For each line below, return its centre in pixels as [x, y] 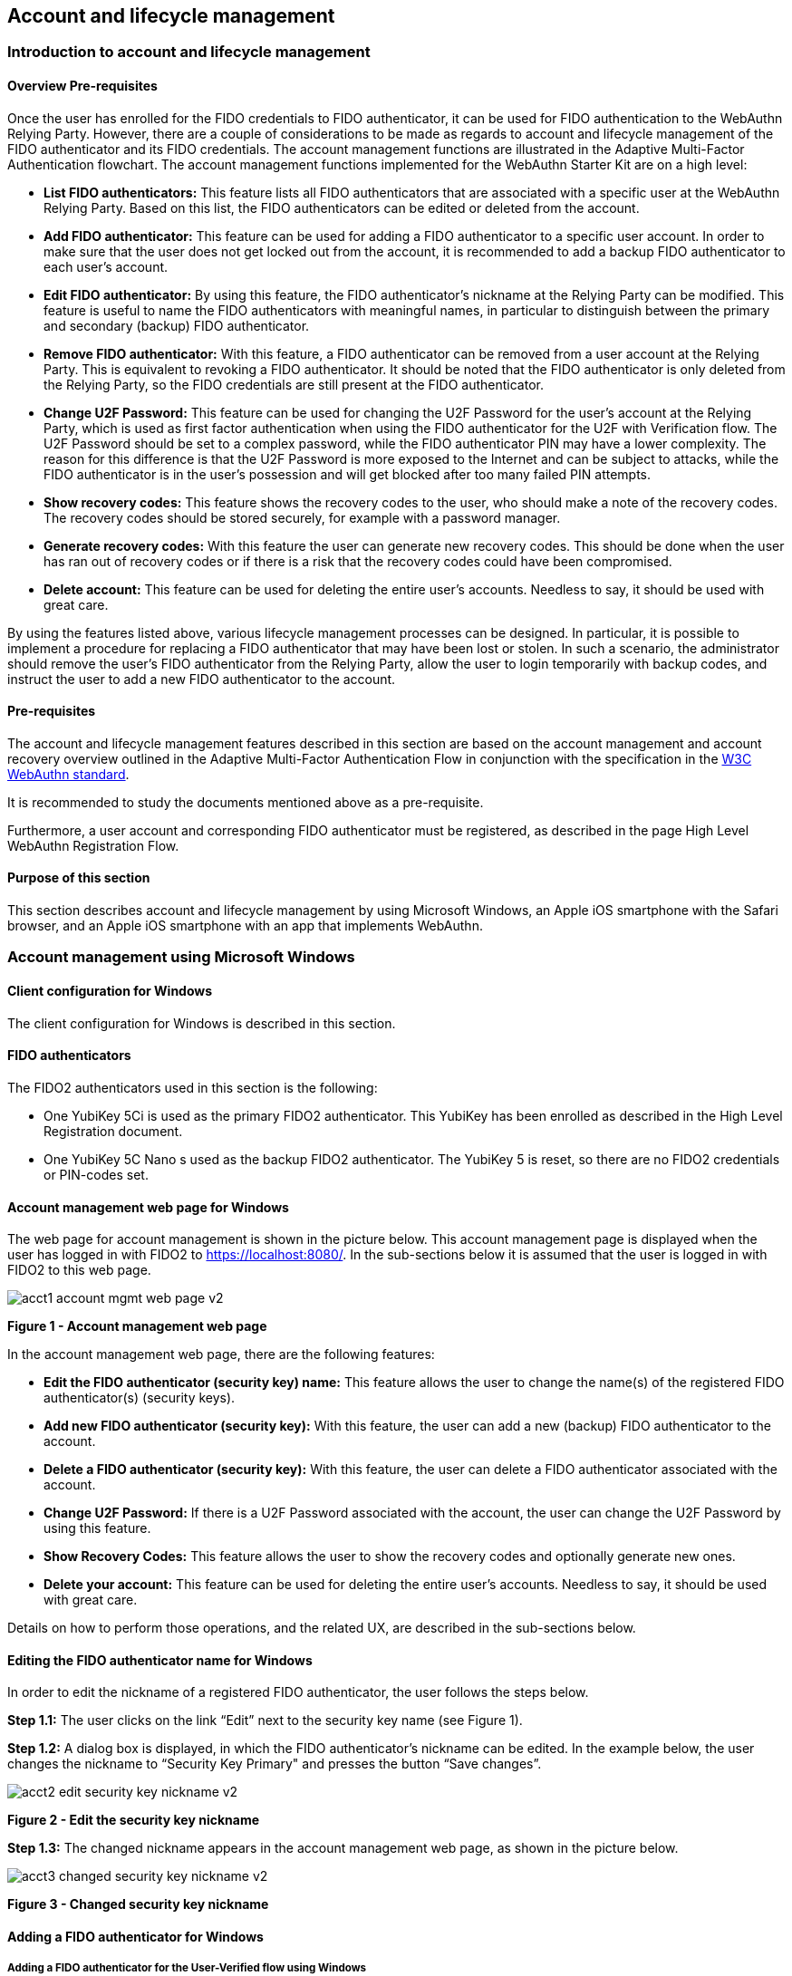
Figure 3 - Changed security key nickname [138, 1904]
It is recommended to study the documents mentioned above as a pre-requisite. [246, 802]
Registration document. [113, 1131]
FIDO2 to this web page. [79, 1270]
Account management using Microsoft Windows [181, 957]
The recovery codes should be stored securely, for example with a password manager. [302, 517]
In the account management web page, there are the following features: [221, 1354]
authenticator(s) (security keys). [140, 1398]
